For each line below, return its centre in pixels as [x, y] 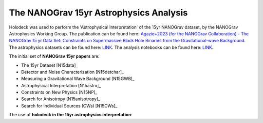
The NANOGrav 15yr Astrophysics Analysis [98, 13]
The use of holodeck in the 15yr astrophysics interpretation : [71, 115]
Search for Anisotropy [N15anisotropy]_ [61, 99]
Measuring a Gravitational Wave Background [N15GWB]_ [78, 79]
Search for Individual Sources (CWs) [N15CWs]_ [69, 106]
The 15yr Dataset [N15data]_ [49, 65]
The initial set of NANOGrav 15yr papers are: [54, 56]
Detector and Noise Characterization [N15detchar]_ [73, 72]
